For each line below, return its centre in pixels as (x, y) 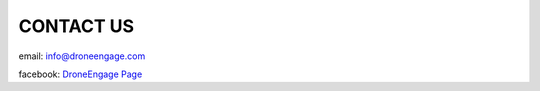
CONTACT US (76, 26)
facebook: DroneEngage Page (80, 74)
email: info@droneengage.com (82, 56)
